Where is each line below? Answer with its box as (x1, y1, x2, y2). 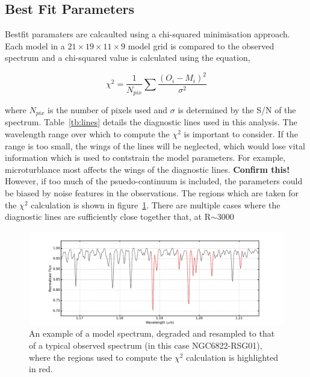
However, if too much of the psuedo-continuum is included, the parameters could (5, 175, 303, 187)
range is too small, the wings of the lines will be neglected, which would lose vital (5, 139, 305, 152)
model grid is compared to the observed (128, 39, 274, 52)
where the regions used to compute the (29, 351, 172, 363)
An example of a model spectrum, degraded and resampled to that (29, 327, 275, 340)
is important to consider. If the (184, 128, 298, 140)
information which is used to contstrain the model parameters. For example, (5, 151, 286, 164)
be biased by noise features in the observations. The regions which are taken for (5, 187, 299, 199)
